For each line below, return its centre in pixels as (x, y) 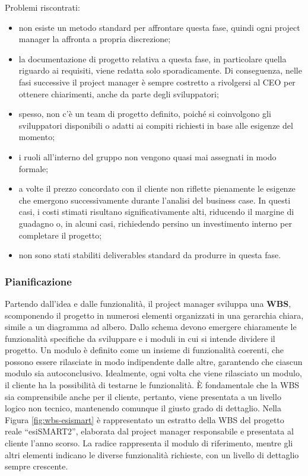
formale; (34, 168)
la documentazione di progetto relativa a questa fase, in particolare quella (153, 58)
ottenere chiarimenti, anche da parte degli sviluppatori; (119, 93)
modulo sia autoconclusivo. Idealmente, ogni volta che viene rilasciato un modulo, (153, 373)
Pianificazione (38, 281)
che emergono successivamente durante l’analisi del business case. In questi (155, 200)
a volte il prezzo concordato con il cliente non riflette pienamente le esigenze (157, 188)
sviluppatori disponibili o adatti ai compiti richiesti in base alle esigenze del (156, 125)
